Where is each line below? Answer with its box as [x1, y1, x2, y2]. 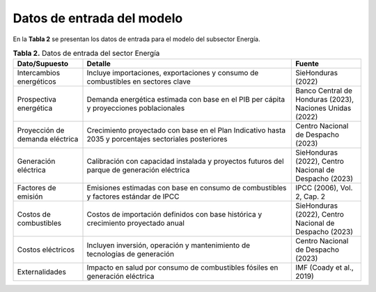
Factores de [17, 183, 56, 193]
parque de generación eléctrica [86, 165, 190, 175]
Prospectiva [17, 95, 57, 105]
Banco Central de [295, 86, 353, 95]
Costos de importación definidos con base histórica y [86, 210, 263, 220]
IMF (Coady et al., [295, 263, 354, 272]
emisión [17, 192, 43, 201]
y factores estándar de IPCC [86, 192, 180, 201]
